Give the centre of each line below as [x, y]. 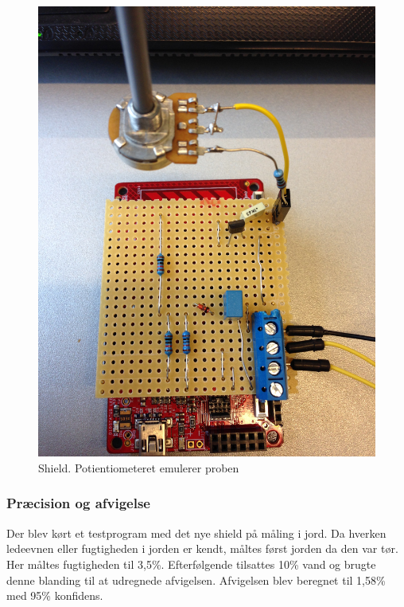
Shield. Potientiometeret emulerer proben [139, 467]
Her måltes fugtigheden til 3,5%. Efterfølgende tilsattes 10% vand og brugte [191, 564]
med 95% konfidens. [55, 595]
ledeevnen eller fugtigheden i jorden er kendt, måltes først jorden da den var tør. [202, 548]
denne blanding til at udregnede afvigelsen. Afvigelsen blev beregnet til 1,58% [196, 580]
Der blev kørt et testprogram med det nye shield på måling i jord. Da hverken [196, 533]
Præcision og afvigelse [78, 503]
